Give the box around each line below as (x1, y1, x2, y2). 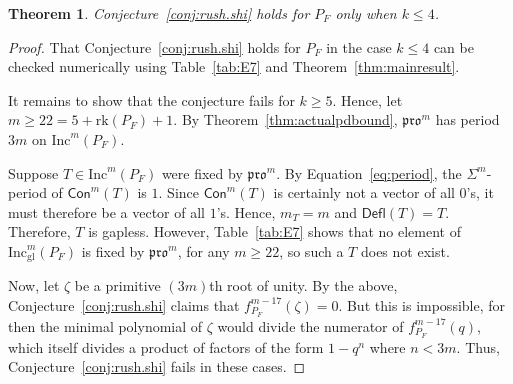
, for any (177, 240, 230, 261)
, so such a (279, 240, 344, 261)
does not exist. (360, 240, 450, 261)
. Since (158, 182, 199, 203)
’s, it (466, 182, 494, 203)
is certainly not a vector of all (273, 182, 455, 203)
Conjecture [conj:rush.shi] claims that (8, 294, 240, 315)
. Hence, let (332, 89, 403, 110)
